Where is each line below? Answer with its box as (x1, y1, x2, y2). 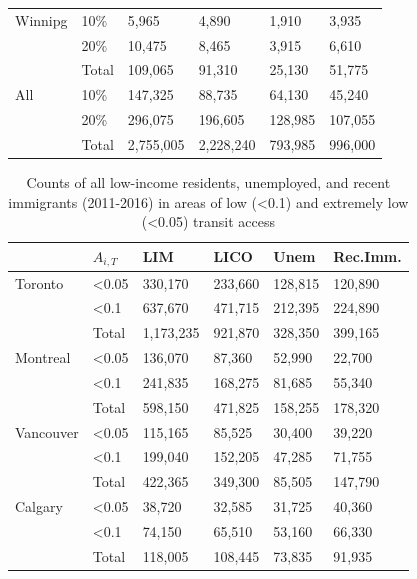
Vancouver (15, 421, 79, 442)
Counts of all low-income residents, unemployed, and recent (26, 172, 391, 193)
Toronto (15, 272, 64, 293)
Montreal (15, 347, 71, 368)
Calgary (15, 496, 63, 517)
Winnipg (15, 9, 68, 30)
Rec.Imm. (333, 246, 402, 267)
